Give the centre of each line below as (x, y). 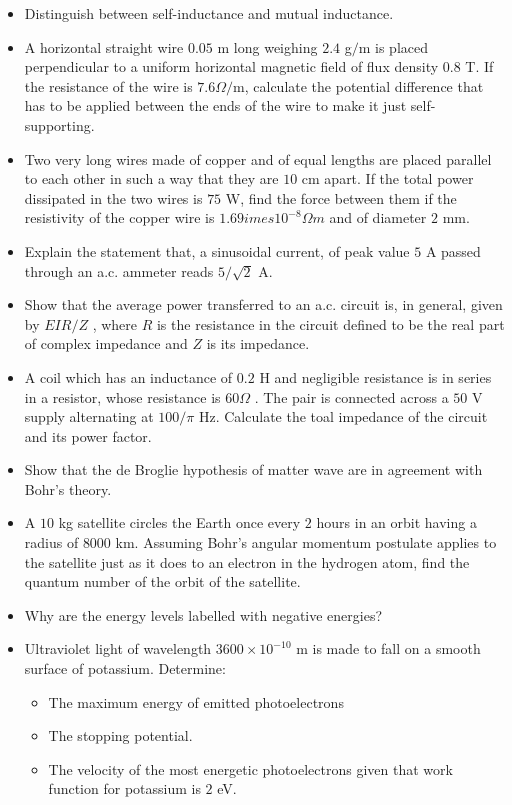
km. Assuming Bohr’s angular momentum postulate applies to (306, 542)
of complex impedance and (106, 343)
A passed (453, 250)
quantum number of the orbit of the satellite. (162, 581)
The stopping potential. (120, 735)
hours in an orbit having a (396, 522)
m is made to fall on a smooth (388, 648)
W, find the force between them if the (341, 197)
